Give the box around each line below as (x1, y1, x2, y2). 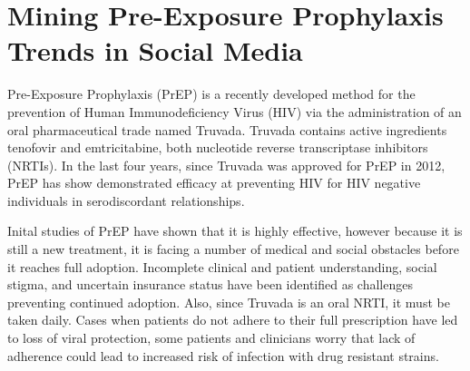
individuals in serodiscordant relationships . (7, 190, 245, 210)
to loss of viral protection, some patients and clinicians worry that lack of (7, 328, 416, 347)
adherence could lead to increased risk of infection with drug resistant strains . (7, 346, 439, 365)
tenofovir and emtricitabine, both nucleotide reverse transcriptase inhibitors (7, 138, 428, 157)
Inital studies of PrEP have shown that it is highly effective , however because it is (7, 221, 463, 240)
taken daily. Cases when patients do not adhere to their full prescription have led (7, 310, 458, 329)
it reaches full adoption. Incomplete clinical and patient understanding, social (7, 257, 437, 276)
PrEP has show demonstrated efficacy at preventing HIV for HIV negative (7, 173, 421, 192)
